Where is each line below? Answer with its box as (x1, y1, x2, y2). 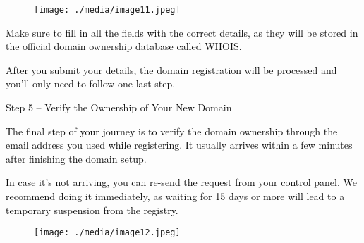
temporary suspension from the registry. (6, 202, 178, 217)
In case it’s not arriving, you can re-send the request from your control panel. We (6, 175, 357, 189)
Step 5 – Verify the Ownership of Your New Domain (6, 100, 232, 115)
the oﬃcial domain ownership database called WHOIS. (6, 39, 242, 54)
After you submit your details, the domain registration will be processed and (6, 62, 337, 77)
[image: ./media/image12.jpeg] (34, 228, 181, 238)
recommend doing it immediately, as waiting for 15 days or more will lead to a (6, 189, 345, 203)
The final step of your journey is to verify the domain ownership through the (6, 123, 338, 138)
